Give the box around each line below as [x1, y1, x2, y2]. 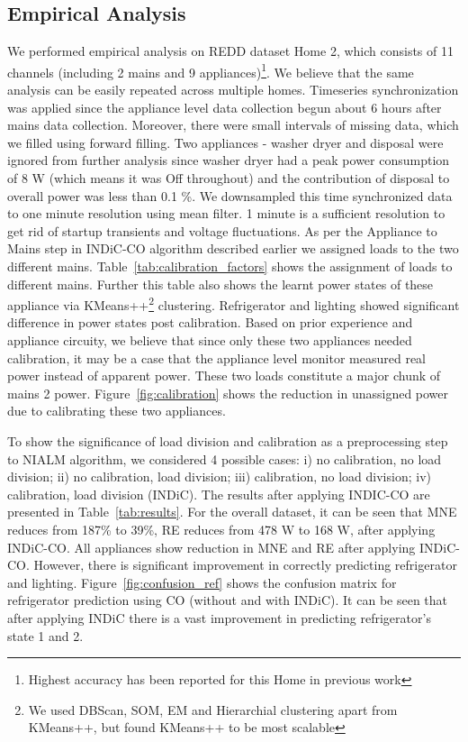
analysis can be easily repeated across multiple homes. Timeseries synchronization [7, 80, 459, 99]
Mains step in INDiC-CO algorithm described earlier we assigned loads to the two [7, 239, 459, 258]
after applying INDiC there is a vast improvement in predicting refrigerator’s [7, 608, 431, 627]
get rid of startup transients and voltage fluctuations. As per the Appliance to [7, 221, 437, 240]
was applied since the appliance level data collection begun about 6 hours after [7, 97, 442, 116]
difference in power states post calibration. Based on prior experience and [7, 313, 413, 332]
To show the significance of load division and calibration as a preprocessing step [7, 431, 448, 450]
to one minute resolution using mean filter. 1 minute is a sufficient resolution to [7, 204, 445, 223]
